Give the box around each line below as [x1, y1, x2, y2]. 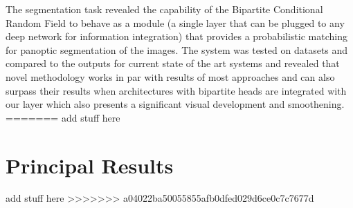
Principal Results [6, 151, 174, 179]
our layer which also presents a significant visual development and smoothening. [6, 97, 345, 111]
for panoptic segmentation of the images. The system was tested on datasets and [6, 42, 348, 57]
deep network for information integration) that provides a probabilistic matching [6, 29, 347, 44]
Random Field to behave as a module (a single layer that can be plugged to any [6, 15, 345, 30]
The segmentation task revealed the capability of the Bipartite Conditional [6, 2, 323, 16]
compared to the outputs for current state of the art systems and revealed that [6, 56, 340, 70]
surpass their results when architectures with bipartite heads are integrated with [6, 83, 347, 97]
